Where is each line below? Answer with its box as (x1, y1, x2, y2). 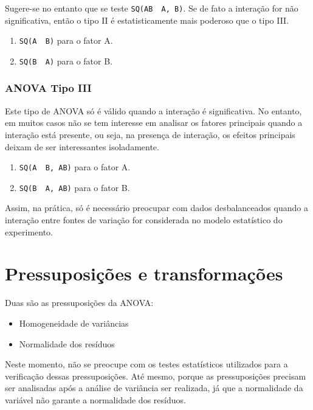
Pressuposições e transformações (5, 261, 283, 286)
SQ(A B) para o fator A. (19, 34, 113, 47)
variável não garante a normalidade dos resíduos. (5, 393, 186, 406)
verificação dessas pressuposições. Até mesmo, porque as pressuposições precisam (5, 369, 306, 382)
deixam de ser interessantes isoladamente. (5, 140, 159, 153)
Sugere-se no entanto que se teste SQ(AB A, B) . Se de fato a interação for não (5, 2, 298, 14)
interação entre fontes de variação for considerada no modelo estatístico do (5, 214, 283, 226)
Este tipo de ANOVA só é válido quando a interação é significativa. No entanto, (5, 104, 302, 117)
